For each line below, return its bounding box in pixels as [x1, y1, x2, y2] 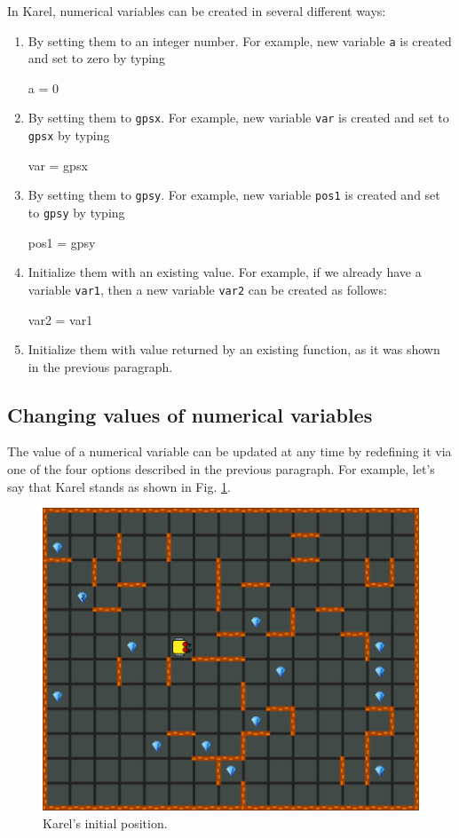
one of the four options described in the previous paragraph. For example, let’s [7, 460, 435, 478]
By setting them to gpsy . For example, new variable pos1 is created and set [28, 186, 440, 204]
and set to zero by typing [28, 49, 165, 67]
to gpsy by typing [28, 203, 125, 221]
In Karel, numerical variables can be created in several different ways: [7, 2, 386, 20]
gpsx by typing [28, 126, 110, 145]
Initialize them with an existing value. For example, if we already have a [28, 263, 422, 281]
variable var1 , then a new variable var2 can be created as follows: [28, 280, 387, 298]
